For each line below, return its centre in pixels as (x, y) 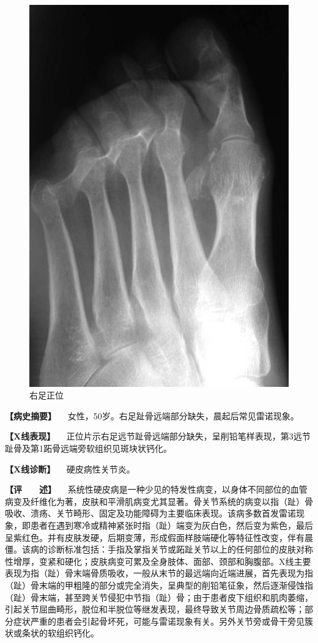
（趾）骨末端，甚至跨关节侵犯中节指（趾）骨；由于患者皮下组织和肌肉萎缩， (159, 597)
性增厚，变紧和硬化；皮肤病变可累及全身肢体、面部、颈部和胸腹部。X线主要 (158, 561)
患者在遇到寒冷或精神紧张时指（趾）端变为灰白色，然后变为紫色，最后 (172, 525)
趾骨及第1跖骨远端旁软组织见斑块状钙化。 (88, 448)
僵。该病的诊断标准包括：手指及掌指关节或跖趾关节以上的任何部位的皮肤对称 (159, 549)
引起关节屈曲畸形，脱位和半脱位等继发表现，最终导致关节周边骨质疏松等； (155, 609)
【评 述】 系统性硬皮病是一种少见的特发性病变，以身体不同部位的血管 (156, 489)
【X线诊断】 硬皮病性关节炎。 (70, 468)
